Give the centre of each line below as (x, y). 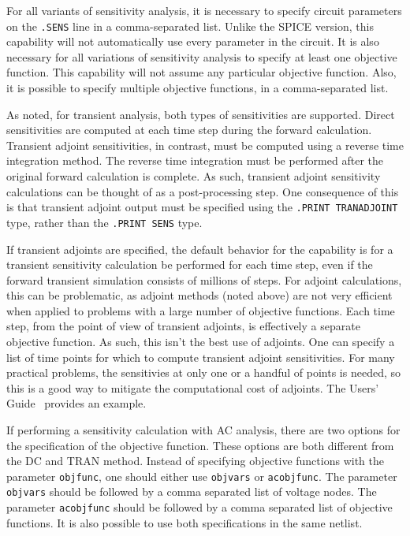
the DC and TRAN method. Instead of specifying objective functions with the (195, 461)
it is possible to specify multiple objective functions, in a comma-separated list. (198, 88)
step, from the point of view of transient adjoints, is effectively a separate (183, 326)
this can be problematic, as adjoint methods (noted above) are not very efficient (199, 295)
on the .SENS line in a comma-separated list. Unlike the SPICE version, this (190, 26)
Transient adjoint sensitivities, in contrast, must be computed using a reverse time (205, 145)
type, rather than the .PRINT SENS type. (104, 222)
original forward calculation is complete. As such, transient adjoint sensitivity (194, 176)
